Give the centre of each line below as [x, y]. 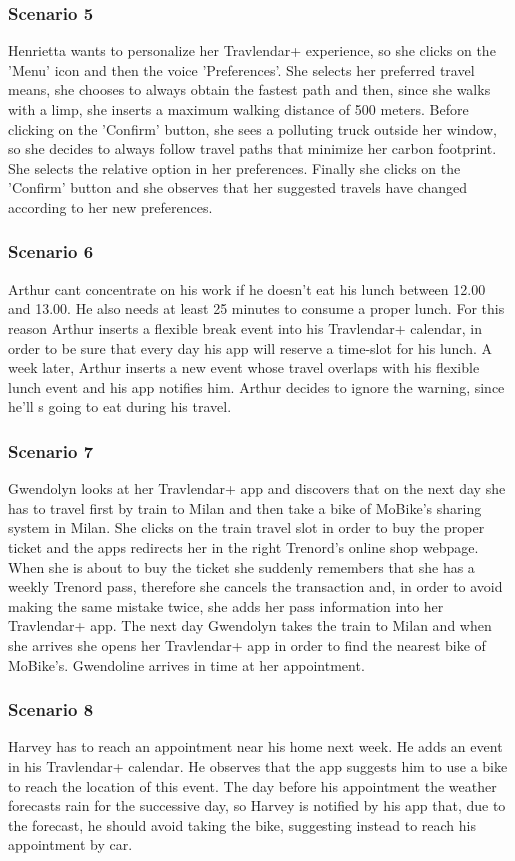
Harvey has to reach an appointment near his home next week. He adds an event [255, 746]
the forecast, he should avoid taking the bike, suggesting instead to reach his [242, 824]
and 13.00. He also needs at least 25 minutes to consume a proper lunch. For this [256, 308]
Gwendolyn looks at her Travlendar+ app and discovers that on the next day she [257, 488]
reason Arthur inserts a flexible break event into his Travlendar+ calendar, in [245, 327]
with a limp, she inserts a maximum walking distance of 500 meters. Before [238, 109]
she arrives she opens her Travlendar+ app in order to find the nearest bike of [247, 644]
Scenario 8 [51, 709]
